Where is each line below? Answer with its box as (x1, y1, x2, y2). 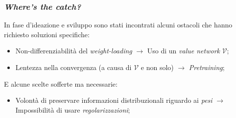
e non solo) (141, 62, 174, 72)
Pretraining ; (189, 62, 225, 72)
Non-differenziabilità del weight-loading (15, 46, 132, 56)
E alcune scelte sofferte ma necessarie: (4, 78, 118, 89)
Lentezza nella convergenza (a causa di (15, 62, 132, 72)
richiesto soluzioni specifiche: (4, 29, 90, 39)
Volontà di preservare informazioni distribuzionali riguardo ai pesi (15, 95, 212, 105)
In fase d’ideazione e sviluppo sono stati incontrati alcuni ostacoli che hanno (4, 20, 233, 30)
